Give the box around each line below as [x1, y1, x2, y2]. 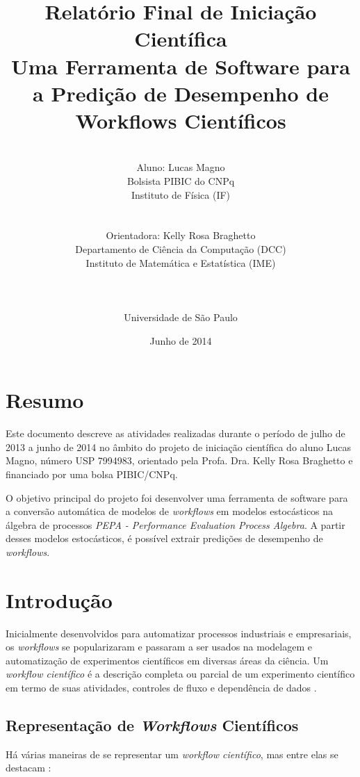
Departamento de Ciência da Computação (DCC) [75, 242, 286, 256]
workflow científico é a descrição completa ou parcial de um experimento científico [6, 666, 355, 681]
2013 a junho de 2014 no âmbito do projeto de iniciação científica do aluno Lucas [6, 439, 351, 454]
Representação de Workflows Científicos [6, 714, 299, 735]
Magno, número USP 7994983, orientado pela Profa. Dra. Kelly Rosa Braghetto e [6, 453, 353, 468]
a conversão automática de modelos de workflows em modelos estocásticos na [6, 504, 334, 518]
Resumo [6, 386, 84, 414]
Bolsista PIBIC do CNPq [126, 174, 235, 188]
